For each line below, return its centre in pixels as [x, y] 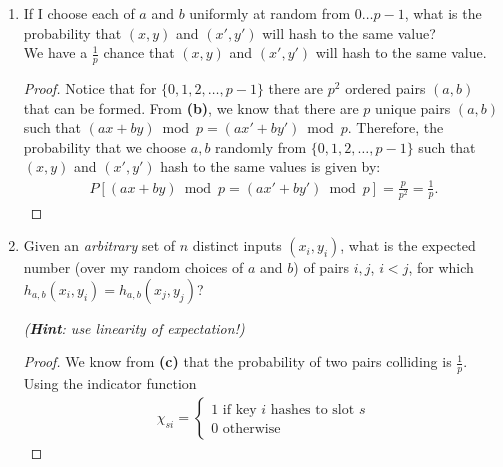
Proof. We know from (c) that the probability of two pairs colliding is [237, 361]
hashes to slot [312, 409]
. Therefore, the [395, 127]
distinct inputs [237, 245]
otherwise [251, 428]
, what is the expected [408, 245]
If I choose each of [79, 13]
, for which [441, 267]
